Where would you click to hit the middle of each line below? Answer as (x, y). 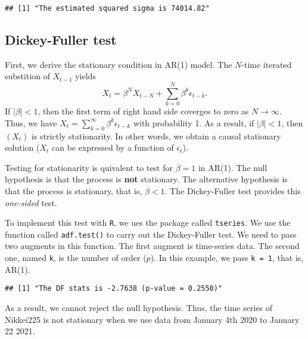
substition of (28, 76)
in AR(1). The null (233, 167)
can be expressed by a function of (113, 147)
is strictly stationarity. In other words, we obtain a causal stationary (156, 136)
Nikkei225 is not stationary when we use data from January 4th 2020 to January (152, 319)
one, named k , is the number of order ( (76, 258)
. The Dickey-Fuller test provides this (233, 190)
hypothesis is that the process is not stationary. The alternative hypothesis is (146, 179)
